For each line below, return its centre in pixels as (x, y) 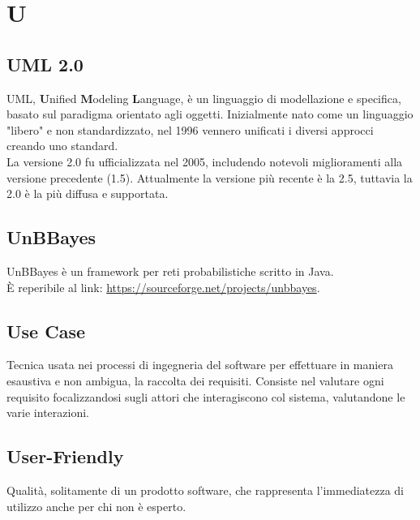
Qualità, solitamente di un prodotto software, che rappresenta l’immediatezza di (205, 490)
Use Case (46, 331)
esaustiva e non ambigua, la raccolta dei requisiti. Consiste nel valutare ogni (195, 380)
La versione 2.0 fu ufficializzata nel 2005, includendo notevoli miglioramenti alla (205, 161)
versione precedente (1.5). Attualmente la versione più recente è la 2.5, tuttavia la (210, 177)
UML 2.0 (45, 64)
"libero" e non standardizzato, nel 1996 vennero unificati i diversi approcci (190, 129)
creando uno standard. (62, 146)
